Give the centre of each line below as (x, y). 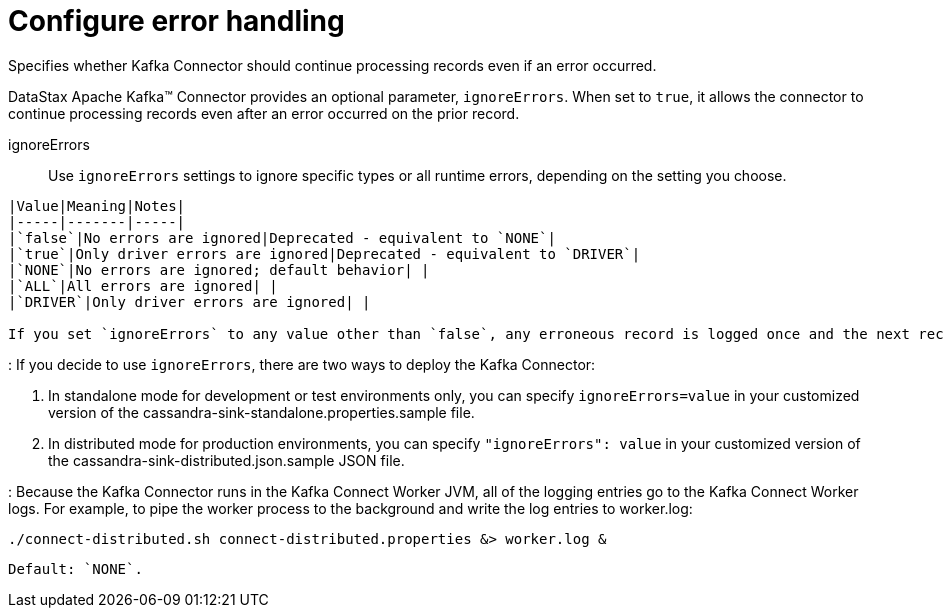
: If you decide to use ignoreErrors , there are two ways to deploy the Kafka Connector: (302, 364)
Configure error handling (176, 21)
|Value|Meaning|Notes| (97, 205)
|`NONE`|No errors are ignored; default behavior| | (219, 269)
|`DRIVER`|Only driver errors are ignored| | (189, 301)
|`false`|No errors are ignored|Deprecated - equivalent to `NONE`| (282, 237)
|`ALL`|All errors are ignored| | (143, 285)
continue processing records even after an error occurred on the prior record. (264, 113)
